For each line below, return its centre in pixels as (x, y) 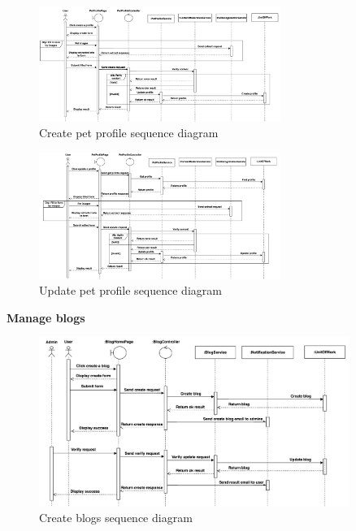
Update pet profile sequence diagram (130, 290)
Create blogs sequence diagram (116, 518)
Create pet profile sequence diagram (129, 133)
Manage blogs (46, 317)
